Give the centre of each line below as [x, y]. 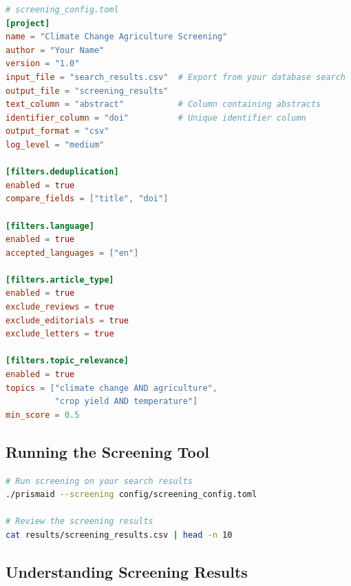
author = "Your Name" [55, 50]
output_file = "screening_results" [87, 91]
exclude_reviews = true [60, 307]
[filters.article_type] [60, 280]
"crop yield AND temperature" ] [126, 402]
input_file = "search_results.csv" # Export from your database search [176, 77]
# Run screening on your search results [99, 481]
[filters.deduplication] [62, 172]
